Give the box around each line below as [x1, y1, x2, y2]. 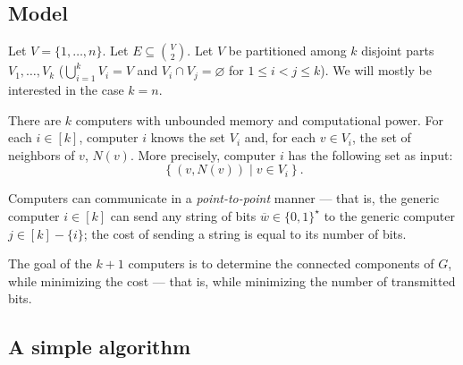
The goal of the [8, 254, 92, 273]
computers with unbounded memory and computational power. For [75, 110, 443, 129]
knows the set [150, 128, 226, 147]
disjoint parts [361, 41, 434, 60]
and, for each [244, 128, 316, 147]
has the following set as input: [288, 145, 453, 164]
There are [8, 110, 62, 129]
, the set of [352, 128, 411, 147]
